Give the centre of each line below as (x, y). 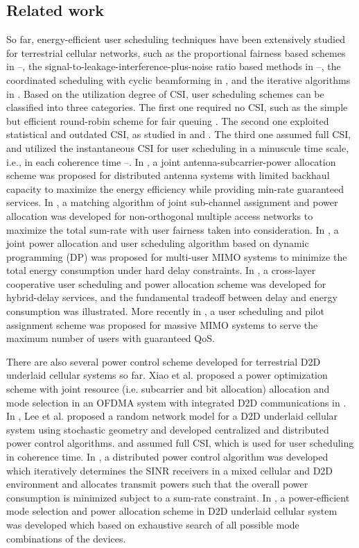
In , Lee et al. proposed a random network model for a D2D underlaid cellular (172, 416)
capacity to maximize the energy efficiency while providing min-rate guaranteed (175, 188)
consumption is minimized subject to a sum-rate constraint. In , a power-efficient (178, 497)
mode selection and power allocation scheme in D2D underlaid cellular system (172, 511)
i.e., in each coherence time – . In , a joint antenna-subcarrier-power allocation (171, 161)
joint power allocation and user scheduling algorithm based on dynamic (158, 243)
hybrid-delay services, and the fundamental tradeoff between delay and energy (172, 297)
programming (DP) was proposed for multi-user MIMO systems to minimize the (177, 256)
